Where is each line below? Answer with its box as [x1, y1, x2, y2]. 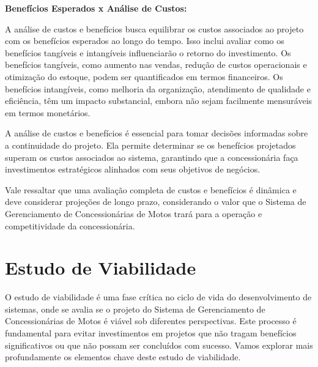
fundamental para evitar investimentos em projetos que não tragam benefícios [5, 327, 297, 339]
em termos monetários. [5, 106, 91, 119]
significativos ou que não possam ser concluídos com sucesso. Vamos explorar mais [5, 338, 313, 351]
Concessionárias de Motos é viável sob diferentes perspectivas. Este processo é [5, 314, 297, 327]
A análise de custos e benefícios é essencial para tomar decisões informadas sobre [5, 127, 308, 139]
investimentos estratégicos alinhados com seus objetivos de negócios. [5, 163, 261, 176]
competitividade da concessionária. [5, 219, 135, 232]
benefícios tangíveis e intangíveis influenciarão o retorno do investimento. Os [5, 46, 291, 59]
